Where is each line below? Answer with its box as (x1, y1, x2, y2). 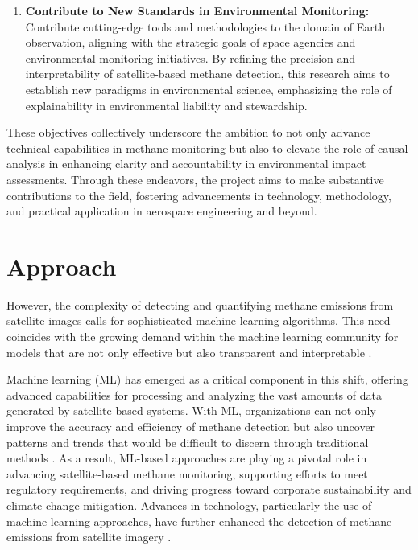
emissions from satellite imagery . (6, 528, 172, 545)
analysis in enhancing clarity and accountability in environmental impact (6, 155, 366, 172)
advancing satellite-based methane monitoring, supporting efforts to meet (6, 465, 368, 482)
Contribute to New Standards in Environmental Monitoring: (25, 2, 370, 18)
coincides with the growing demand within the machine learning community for (6, 328, 399, 345)
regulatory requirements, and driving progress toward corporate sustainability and (6, 481, 412, 498)
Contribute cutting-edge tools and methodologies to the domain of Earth (25, 18, 385, 35)
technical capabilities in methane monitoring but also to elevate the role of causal (6, 139, 408, 156)
